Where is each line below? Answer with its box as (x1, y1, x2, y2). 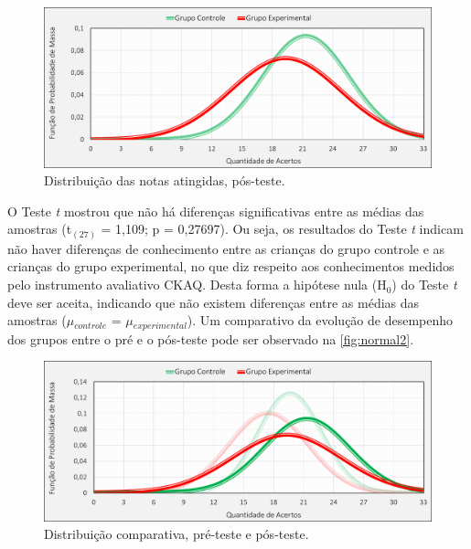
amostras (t (7, 219, 72, 238)
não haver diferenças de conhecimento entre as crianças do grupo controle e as (7, 238, 445, 258)
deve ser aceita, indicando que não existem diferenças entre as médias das (7, 292, 420, 311)
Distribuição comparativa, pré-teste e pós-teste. (44, 524, 309, 544)
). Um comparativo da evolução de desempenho (187, 311, 454, 330)
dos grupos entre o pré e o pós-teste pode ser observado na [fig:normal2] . (7, 329, 414, 348)
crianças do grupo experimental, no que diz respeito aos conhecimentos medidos (7, 257, 455, 276)
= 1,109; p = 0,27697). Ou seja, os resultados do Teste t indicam (101, 219, 464, 238)
